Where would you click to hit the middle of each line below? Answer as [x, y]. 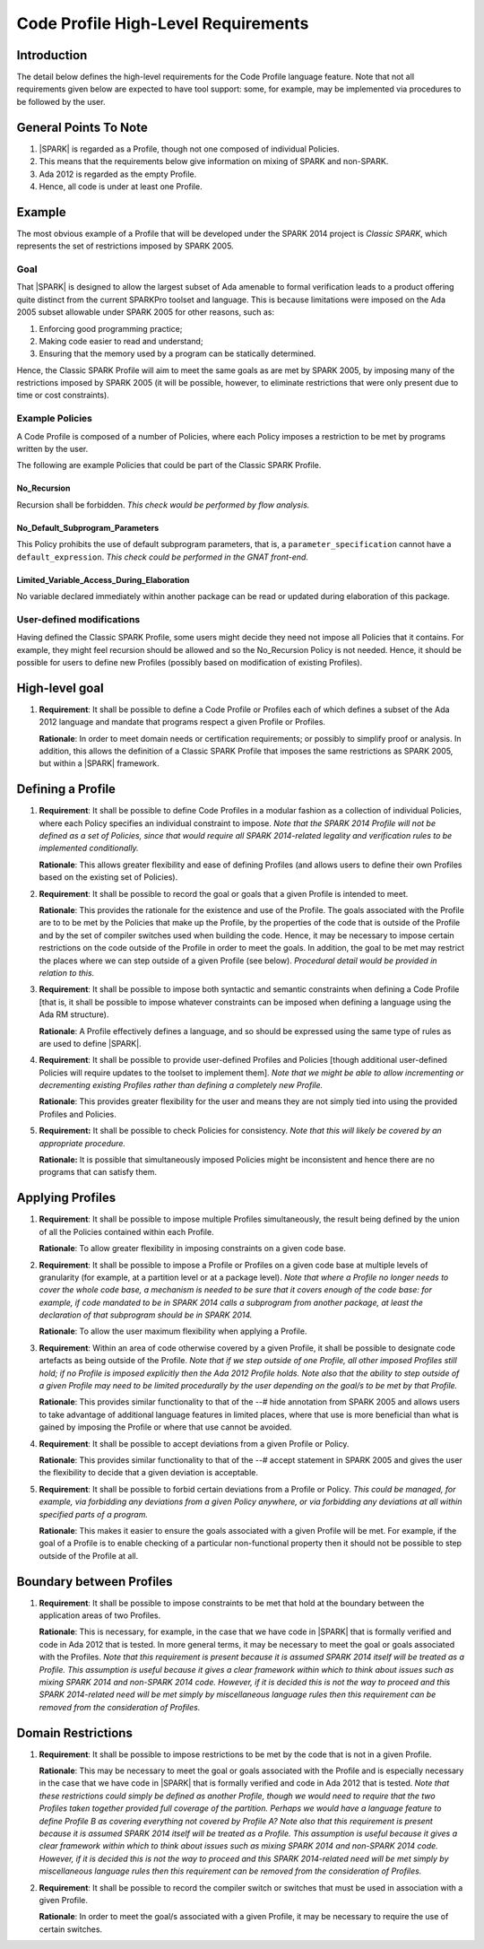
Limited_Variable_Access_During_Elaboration [103, 579]
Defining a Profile [66, 789]
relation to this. [67, 972]
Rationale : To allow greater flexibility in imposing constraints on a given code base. [193, 1249]
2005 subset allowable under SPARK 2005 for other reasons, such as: [146, 312]
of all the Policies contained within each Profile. [126, 1231]
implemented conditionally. [89, 848]
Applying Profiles [66, 1198]
